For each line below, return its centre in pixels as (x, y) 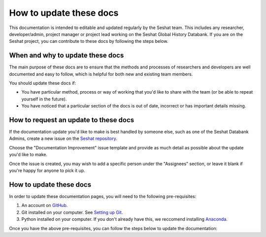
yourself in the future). (44, 99)
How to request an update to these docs (72, 120)
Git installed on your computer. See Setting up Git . (72, 212)
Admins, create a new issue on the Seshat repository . (63, 138)
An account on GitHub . (45, 205)
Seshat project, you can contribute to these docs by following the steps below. (89, 41)
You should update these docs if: (43, 83)
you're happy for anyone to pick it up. (47, 170)
